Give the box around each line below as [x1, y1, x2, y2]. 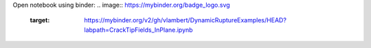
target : [30, 16, 50, 24]
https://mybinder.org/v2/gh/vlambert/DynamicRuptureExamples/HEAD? [84, 16, 286, 24]
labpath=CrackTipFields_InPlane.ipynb [84, 26, 193, 34]
